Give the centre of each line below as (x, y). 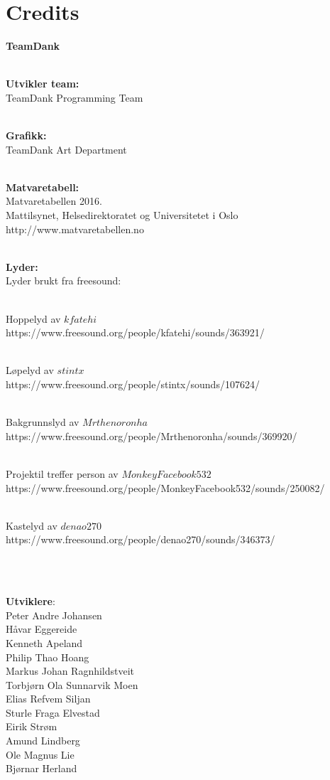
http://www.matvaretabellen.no (75, 229)
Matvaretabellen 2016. (54, 201)
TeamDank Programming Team (75, 97)
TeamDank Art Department (66, 149)
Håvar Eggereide (42, 629)
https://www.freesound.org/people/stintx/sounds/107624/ (133, 384)
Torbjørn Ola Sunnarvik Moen (72, 684)
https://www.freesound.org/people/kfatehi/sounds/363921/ (135, 332)
